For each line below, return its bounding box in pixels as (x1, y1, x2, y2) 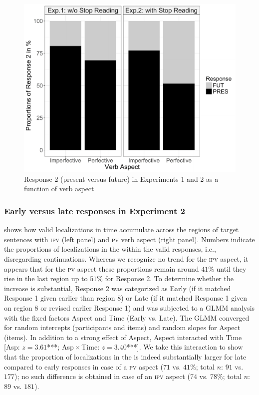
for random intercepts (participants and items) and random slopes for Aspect (4, 322, 241, 333)
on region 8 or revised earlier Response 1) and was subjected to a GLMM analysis (4, 302, 255, 313)
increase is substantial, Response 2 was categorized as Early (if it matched (4, 283, 231, 293)
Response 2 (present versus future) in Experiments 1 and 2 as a (24, 173, 219, 184)
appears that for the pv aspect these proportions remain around (4, 263, 199, 274)
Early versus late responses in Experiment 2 (4, 204, 185, 217)
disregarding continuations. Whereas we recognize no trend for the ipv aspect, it (4, 254, 249, 264)
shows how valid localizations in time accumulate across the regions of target (4, 224, 239, 235)
